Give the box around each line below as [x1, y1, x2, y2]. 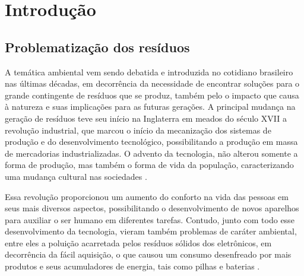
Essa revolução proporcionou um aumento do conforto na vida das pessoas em [5, 190, 289, 202]
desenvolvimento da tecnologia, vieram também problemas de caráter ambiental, [5, 225, 297, 237]
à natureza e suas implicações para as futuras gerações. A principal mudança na [5, 100, 296, 113]
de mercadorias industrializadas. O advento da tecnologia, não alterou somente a [5, 147, 298, 159]
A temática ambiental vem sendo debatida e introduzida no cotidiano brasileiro [5, 65, 293, 78]
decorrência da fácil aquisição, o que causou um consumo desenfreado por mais [5, 248, 292, 261]
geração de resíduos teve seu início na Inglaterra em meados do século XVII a [5, 112, 287, 124]
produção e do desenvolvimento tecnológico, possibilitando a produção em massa [5, 135, 298, 148]
